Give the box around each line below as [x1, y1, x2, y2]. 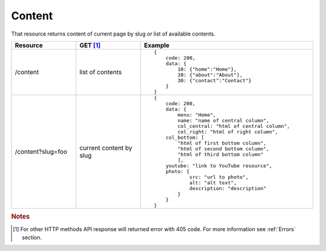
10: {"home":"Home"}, [177, 66, 237, 72]
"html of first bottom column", [177, 139, 267, 146]
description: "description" [189, 185, 267, 191]
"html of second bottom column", [177, 145, 270, 152]
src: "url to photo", [189, 174, 249, 180]
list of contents [79, 68, 122, 76]
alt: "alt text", [189, 179, 237, 186]
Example [144, 41, 170, 49]
